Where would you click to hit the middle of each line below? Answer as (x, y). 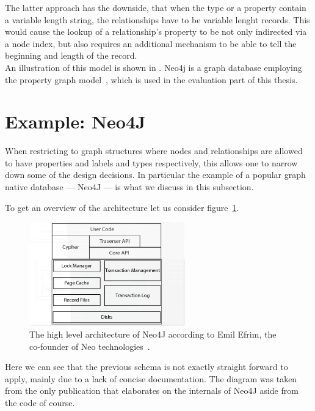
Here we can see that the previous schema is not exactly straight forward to (147, 367)
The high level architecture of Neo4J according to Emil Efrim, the (153, 334)
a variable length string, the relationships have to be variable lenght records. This (157, 19)
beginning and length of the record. (71, 55)
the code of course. (40, 402)
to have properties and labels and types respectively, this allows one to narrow (151, 162)
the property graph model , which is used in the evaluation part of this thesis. (151, 79)
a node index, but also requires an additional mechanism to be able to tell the (151, 43)
